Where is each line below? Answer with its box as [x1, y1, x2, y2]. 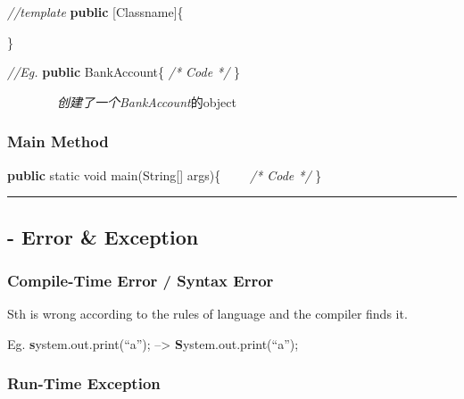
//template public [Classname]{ [7, 3, 184, 21]
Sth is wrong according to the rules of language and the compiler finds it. [7, 304, 408, 323]
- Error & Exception [7, 222, 199, 250]
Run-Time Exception [7, 372, 161, 395]
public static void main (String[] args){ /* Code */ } [7, 165, 322, 184]
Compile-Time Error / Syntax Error [7, 269, 274, 291]
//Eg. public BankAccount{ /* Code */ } [7, 62, 241, 81]
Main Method [7, 130, 109, 153]
